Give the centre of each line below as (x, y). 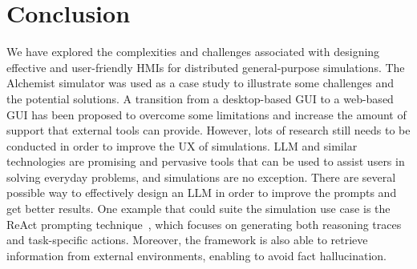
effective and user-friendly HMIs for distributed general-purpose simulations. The (206, 67)
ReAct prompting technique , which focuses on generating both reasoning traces (204, 224)
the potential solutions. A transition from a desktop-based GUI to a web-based (200, 98)
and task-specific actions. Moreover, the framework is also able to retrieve (187, 240)
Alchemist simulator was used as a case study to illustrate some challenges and (200, 83)
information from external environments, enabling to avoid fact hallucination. (196, 255)
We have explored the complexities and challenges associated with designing (193, 52)
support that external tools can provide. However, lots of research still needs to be (208, 130)
